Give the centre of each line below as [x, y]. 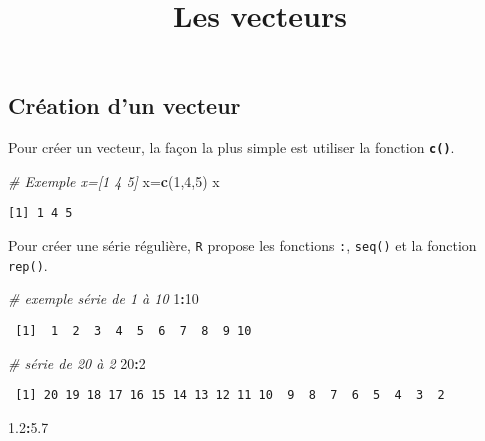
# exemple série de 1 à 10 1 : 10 [103, 298]
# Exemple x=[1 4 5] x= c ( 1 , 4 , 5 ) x [114, 180]
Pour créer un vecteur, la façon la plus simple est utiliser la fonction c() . [231, 147]
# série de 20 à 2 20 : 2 [77, 362]
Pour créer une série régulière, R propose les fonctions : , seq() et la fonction [242, 245]
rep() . [28, 264]
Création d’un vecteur [124, 105]
